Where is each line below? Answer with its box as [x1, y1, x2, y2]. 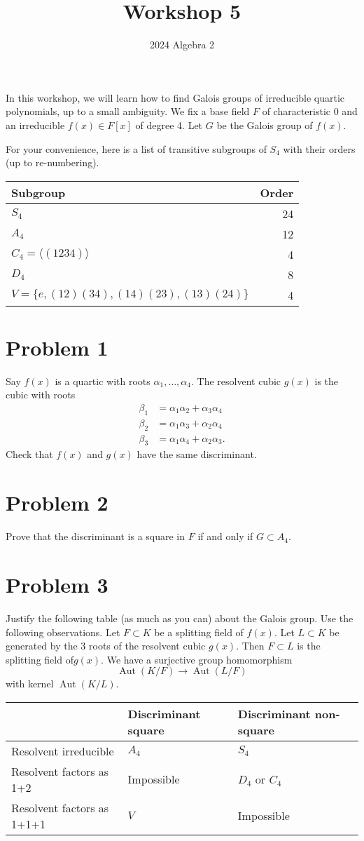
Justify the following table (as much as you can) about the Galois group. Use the [6, 610, 353, 625]
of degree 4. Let [135, 117, 203, 132]
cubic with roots [6, 387, 76, 402]
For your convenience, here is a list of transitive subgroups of [6, 141, 267, 156]
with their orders [283, 141, 356, 156]
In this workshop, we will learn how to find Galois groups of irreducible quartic [6, 90, 345, 105]
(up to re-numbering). [6, 155, 99, 170]
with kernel [6, 676, 54, 691]
